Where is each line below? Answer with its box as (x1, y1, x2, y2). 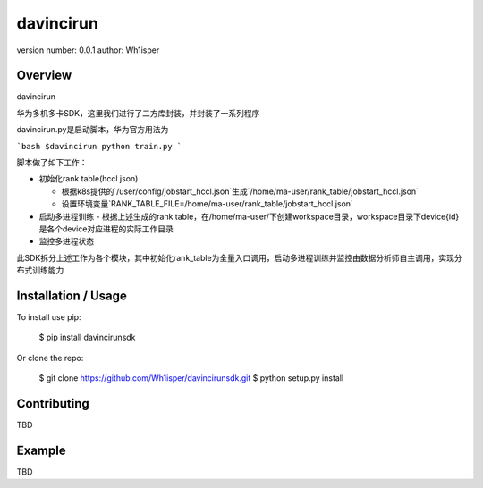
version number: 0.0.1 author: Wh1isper (16, 45, 160, 55)
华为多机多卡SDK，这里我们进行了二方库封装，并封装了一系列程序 (16, 107, 260, 118)
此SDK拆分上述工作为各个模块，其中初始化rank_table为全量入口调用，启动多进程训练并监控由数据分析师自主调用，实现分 (16, 252, 462, 263)
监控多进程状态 (38, 236, 94, 247)
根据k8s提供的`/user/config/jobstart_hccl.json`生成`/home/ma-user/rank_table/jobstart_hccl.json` (61, 186, 419, 197)
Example (16, 442, 66, 458)
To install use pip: (16, 312, 81, 323)
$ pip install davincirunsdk (38, 332, 136, 343)
